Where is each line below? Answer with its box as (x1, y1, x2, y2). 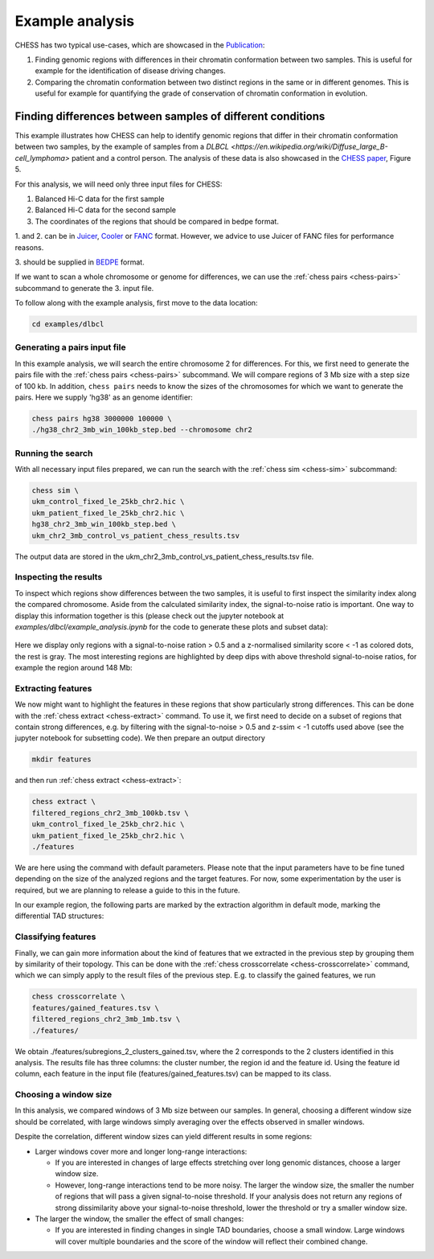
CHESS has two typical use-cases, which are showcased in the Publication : (14, 40, 265, 50)
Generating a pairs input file (14, 342, 126, 353)
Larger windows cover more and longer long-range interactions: (35, 1146, 248, 1156)
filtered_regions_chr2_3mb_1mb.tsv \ (31, 1015, 181, 1024)
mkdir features (31, 755, 92, 764)
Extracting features (14, 683, 92, 694)
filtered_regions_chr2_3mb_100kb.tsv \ (31, 808, 189, 818)
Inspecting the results (14, 572, 103, 583)
